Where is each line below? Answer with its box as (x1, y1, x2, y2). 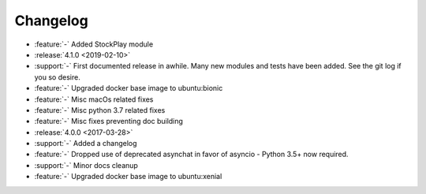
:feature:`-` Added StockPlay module (34, 39, 154, 49)
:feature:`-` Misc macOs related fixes (34, 95, 154, 104)
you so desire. (34, 72, 80, 82)
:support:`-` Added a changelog (34, 139, 137, 148)
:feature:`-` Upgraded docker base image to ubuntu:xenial (34, 172, 222, 181)
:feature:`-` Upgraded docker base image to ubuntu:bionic (34, 84, 223, 93)
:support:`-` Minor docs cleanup (34, 160, 138, 170)
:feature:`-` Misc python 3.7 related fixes (34, 105, 166, 114)
